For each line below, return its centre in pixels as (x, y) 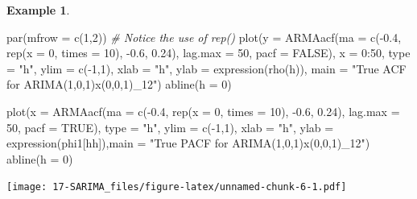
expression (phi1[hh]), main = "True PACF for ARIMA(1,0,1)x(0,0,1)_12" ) (188, 143)
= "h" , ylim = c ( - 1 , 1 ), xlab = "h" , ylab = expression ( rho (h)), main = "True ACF (206, 68)
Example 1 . (38, 10)
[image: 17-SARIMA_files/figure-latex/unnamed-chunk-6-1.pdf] (177, 187)
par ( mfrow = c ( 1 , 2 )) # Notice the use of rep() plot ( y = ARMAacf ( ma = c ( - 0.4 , (204, 37)
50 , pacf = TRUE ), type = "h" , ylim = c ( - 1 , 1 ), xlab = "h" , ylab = (170, 127)
